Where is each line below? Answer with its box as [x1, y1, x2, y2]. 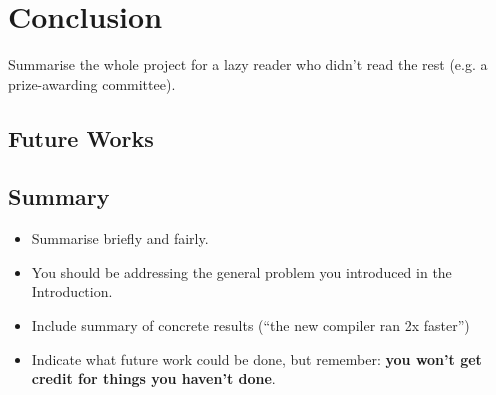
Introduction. [31, 281, 113, 302]
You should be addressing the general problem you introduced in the [31, 261, 452, 282]
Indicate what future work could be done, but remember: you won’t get [31, 348, 482, 369]
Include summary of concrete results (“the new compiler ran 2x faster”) [31, 315, 470, 336]
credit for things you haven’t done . [31, 368, 276, 389]
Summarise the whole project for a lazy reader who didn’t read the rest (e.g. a [8, 54, 488, 75]
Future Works [8, 122, 154, 153]
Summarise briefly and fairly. [31, 228, 209, 249]
